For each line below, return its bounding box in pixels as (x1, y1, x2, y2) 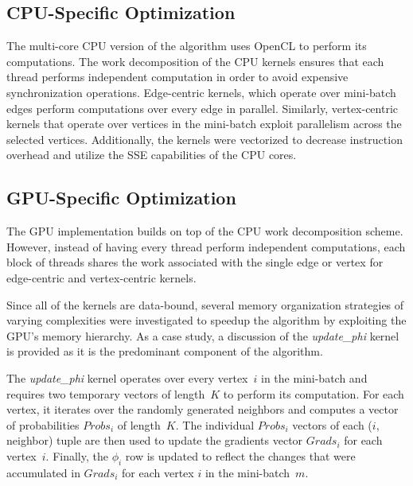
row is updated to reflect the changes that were (125, 447, 356, 464)
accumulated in (6, 464, 80, 480)
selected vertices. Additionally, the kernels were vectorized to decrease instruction (6, 130, 403, 147)
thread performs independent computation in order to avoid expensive (6, 68, 349, 85)
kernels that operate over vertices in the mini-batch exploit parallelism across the (6, 115, 402, 132)
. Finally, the (45, 447, 108, 464)
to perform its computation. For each (223, 385, 404, 402)
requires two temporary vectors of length (6, 385, 205, 402)
